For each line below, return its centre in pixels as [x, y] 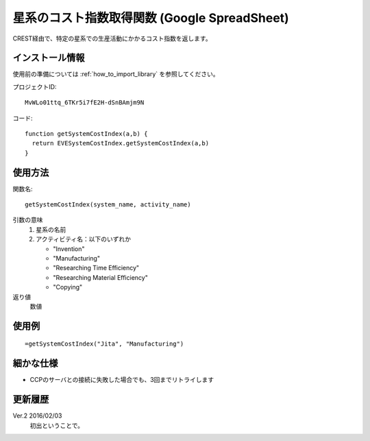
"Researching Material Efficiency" [101, 277]
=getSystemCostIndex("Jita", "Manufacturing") [104, 344]
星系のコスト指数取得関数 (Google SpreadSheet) [151, 18]
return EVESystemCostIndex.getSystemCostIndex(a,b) [120, 143]
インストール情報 [49, 58]
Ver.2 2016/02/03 [37, 416]
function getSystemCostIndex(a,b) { [86, 134]
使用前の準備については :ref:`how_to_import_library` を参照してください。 [116, 74]
